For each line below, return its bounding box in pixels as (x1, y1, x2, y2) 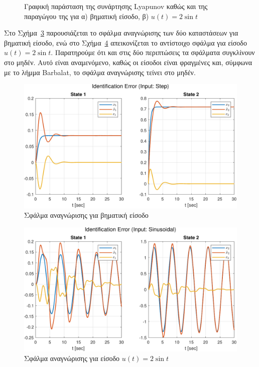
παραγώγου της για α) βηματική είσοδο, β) (24, 11, 149, 21)
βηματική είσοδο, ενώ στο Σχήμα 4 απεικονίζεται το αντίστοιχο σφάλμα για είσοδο (4, 37, 247, 48)
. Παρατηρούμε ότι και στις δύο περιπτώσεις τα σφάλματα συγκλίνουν (51, 47, 255, 58)
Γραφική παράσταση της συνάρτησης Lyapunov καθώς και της (24, 1, 208, 11)
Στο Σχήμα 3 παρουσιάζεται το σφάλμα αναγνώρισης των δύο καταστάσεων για (4, 28, 238, 38)
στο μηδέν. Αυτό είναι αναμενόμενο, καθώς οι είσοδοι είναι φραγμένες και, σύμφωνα (4, 57, 252, 67)
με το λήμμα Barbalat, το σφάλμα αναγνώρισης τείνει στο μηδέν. (4, 67, 196, 77)
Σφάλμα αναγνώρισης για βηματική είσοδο (24, 210, 149, 220)
